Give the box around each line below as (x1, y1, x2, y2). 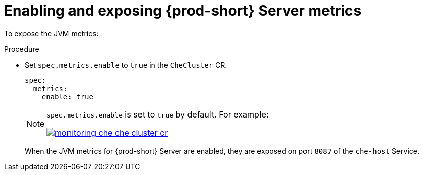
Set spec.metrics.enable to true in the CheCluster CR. (25, 60, 227, 69)
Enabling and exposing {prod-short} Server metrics (4, 2, 362, 19)
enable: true (41, 92, 93, 101)
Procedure (4, 44, 39, 53)
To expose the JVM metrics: (4, 28, 99, 38)
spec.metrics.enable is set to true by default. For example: (46, 109, 269, 120)
